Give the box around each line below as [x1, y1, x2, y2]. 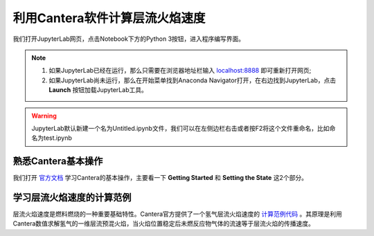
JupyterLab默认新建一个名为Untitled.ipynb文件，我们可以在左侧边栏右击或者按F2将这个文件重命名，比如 [31, 124, 330, 132]
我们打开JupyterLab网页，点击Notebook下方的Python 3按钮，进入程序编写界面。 [12, 35, 245, 43]
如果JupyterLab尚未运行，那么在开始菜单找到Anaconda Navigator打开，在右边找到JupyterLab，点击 [48, 76, 337, 84]
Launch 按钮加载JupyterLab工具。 [48, 86, 148, 94]
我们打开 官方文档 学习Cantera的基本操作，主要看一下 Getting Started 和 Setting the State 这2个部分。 [12, 174, 308, 182]
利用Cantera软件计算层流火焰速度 [12, 10, 206, 26]
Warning [31, 111, 57, 120]
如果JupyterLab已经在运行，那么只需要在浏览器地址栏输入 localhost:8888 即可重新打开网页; [48, 66, 312, 75]
